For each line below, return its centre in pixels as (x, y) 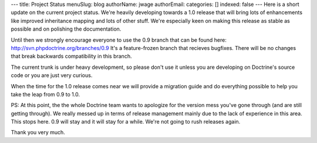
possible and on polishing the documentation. (66, 29)
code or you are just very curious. (52, 75)
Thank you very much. (38, 132)
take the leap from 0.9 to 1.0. (45, 94)
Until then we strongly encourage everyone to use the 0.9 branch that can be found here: (119, 40)
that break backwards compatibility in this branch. (71, 56)
